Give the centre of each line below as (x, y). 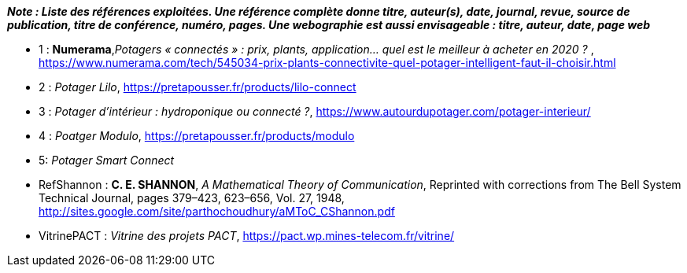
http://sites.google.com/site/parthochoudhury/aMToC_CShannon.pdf (217, 211)
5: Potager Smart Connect (107, 160)
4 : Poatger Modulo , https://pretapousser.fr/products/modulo (197, 136)
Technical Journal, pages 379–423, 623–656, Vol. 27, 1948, (192, 198)
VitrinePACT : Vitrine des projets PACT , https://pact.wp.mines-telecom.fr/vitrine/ (247, 236)
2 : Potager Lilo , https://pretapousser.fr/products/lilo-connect (198, 87)
